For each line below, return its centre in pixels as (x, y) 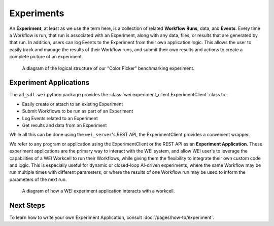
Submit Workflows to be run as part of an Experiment (78, 111)
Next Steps (27, 205)
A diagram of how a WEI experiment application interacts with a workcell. (98, 191)
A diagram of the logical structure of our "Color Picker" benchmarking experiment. (108, 68)
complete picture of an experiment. (46, 57)
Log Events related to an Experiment (60, 118)
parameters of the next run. (38, 179)
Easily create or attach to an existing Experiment (73, 104)
